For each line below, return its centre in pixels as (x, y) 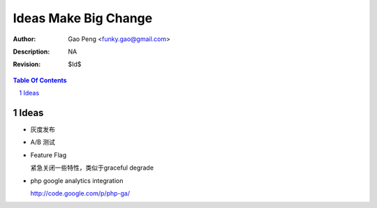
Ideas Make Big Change (83, 18)
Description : (31, 51)
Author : (24, 39)
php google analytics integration (77, 180)
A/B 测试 (43, 142)
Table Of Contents (40, 80)
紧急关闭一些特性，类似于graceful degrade (92, 168)
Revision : (27, 64)
